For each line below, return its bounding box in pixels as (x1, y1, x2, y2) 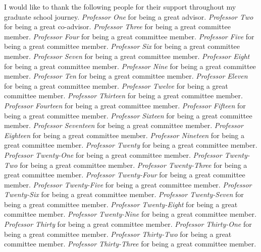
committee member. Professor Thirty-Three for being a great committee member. (4, 238, 256, 249)
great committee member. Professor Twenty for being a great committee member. (4, 140, 257, 150)
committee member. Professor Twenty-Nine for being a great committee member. (4, 209, 256, 219)
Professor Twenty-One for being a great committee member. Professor (4, 149, 222, 160)
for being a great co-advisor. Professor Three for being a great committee (4, 21, 231, 32)
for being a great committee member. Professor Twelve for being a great (4, 80, 228, 91)
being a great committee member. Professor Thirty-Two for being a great (4, 228, 232, 239)
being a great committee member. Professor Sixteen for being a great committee (4, 110, 252, 120)
